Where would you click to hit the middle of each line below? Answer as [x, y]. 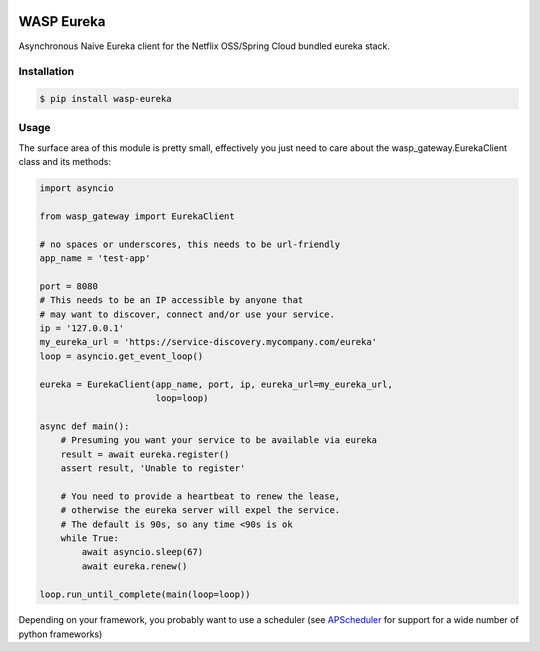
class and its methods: [65, 162]
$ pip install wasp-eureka [105, 99]
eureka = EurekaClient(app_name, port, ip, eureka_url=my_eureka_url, [216, 384]
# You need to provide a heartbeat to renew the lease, [200, 496]
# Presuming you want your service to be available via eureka [219, 440]
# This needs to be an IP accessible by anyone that [171, 300]
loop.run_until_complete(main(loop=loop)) [145, 594]
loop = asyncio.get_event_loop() [121, 356]
